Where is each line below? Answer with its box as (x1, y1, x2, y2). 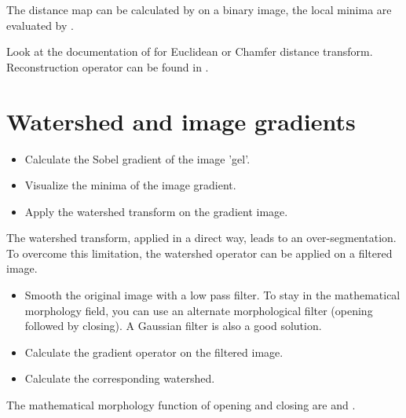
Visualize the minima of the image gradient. (24, 177, 236, 193)
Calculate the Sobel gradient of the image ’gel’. (24, 150, 251, 167)
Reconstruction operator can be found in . (6, 58, 209, 75)
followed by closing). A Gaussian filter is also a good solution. (24, 317, 322, 334)
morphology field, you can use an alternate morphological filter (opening (24, 302, 373, 318)
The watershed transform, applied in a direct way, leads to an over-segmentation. (6, 229, 397, 246)
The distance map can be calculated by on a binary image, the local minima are (6, 2, 392, 17)
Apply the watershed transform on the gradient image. (24, 203, 288, 219)
